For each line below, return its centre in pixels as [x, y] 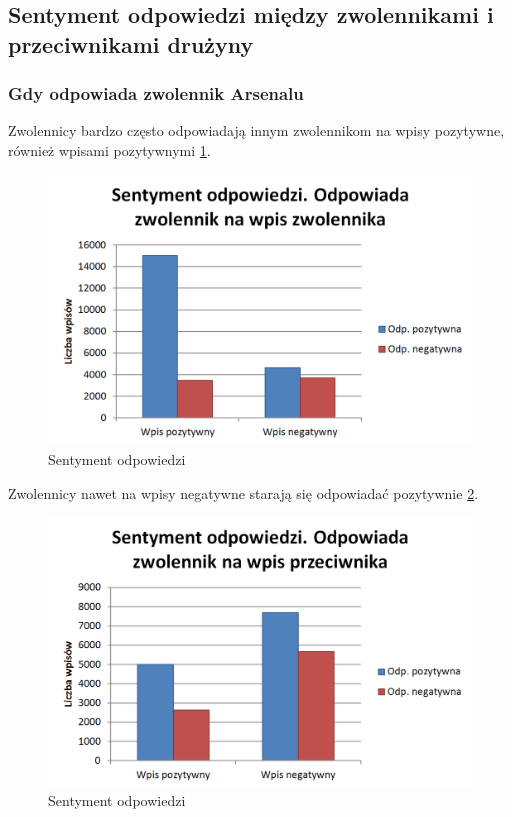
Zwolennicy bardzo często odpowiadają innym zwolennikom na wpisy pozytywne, [256, 130]
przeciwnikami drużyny [131, 43]
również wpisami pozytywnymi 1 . [109, 149]
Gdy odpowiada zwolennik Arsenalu [156, 93]
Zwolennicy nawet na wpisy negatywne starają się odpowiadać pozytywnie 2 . [243, 492]
